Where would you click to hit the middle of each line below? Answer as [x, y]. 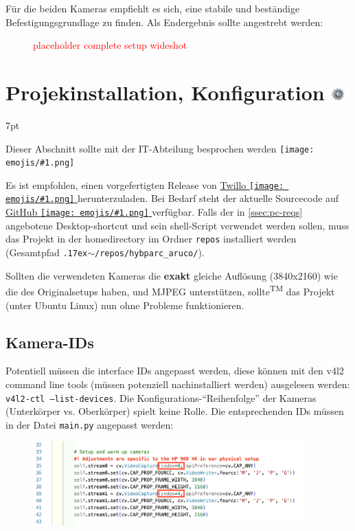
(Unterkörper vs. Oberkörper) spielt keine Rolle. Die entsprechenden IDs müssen [175, 411]
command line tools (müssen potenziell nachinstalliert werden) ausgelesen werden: [178, 384]
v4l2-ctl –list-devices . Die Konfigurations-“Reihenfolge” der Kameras [161, 397]
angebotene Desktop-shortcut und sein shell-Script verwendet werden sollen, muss [177, 225]
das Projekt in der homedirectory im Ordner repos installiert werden [151, 239]
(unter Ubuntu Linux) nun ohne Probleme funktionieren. [125, 305]
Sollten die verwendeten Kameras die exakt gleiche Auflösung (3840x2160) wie [172, 275]
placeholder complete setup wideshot [110, 45]
